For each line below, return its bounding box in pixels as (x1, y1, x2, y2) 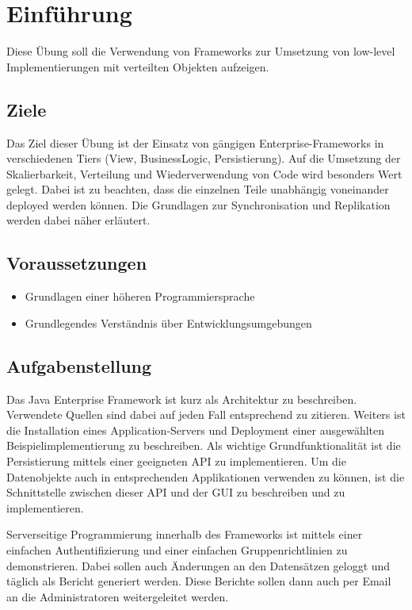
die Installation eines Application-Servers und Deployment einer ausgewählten (6, 421, 385, 438)
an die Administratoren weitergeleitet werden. (6, 588, 229, 604)
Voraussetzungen (6, 251, 147, 275)
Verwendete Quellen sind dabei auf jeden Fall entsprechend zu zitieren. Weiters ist (6, 406, 406, 423)
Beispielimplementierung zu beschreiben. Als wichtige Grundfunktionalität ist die (6, 437, 401, 454)
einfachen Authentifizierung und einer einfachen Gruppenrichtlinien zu (6, 542, 348, 558)
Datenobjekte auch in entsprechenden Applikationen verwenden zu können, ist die (6, 468, 405, 485)
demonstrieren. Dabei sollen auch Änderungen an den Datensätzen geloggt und (6, 557, 391, 574)
